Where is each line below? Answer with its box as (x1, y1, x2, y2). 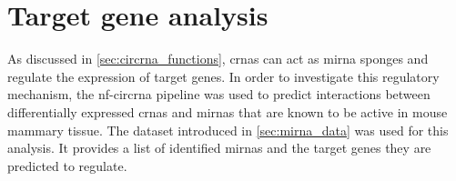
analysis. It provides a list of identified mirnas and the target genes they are (7, 138, 431, 157)
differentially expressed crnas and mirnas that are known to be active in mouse (7, 102, 448, 121)
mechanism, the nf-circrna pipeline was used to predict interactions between (7, 85, 431, 104)
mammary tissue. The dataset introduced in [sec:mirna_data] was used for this (7, 120, 449, 139)
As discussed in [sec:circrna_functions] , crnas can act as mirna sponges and (7, 49, 429, 68)
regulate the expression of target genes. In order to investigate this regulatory (7, 66, 440, 85)
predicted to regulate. (7, 156, 127, 175)
